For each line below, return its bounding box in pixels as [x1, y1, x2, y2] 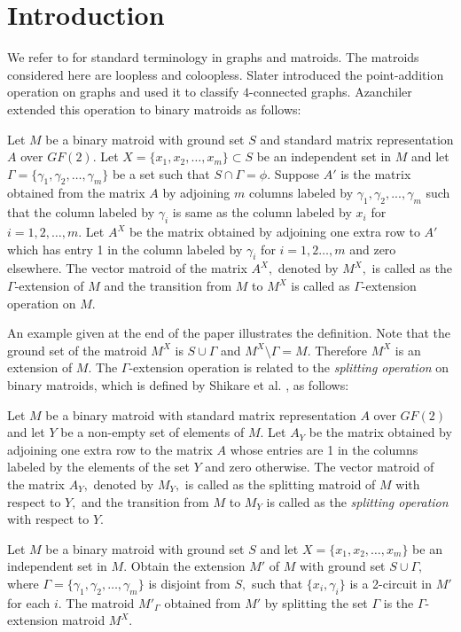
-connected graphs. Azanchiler [249, 82, 412, 101]
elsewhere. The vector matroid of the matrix [7, 259, 247, 277]
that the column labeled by [7, 203, 155, 222]
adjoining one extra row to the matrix [7, 440, 213, 458]
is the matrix [340, 164, 411, 183]
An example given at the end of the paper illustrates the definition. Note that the [7, 324, 450, 342]
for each [7, 593, 51, 612]
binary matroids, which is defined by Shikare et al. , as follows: [7, 376, 349, 394]
